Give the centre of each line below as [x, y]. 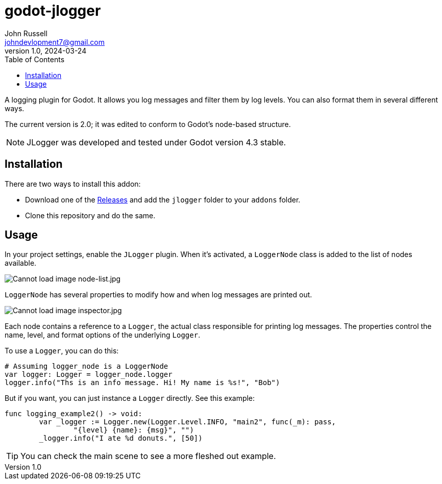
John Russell [26, 33]
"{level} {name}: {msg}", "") [133, 430]
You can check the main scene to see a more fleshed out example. [148, 456]
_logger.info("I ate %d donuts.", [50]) [121, 438]
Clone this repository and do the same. [90, 215]
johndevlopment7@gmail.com [55, 42]
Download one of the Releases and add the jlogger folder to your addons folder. [163, 199]
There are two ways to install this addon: [73, 184]
